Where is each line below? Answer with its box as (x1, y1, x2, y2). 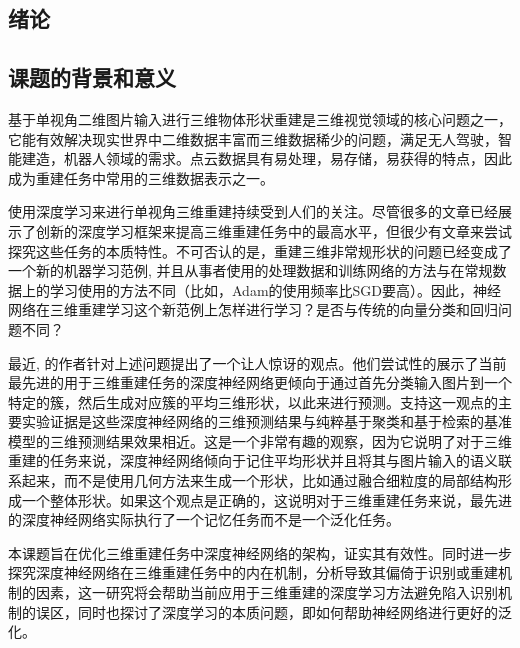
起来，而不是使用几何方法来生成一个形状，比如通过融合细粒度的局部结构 (21, 470, 498, 491)
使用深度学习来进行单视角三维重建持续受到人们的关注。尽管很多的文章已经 (8, 201, 498, 222)
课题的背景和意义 (8, 62, 176, 93)
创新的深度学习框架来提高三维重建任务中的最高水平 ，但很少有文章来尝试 (35, 220, 512, 241)
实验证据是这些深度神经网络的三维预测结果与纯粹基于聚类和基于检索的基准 (21, 411, 512, 432)
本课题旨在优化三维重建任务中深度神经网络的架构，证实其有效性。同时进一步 (8, 542, 512, 563)
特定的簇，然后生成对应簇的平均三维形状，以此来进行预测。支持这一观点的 (8, 391, 498, 412)
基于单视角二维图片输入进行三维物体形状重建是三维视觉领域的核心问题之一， (8, 108, 512, 129)
